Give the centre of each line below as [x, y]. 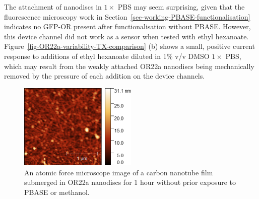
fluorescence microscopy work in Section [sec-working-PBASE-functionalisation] [127, 16]
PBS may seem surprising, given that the [181, 7]
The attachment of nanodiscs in [53, 7]
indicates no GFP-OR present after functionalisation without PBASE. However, [127, 26]
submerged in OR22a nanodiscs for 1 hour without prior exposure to [130, 182]
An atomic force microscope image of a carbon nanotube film [119, 172]
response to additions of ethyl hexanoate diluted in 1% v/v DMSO [107, 56]
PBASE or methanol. [57, 192]
